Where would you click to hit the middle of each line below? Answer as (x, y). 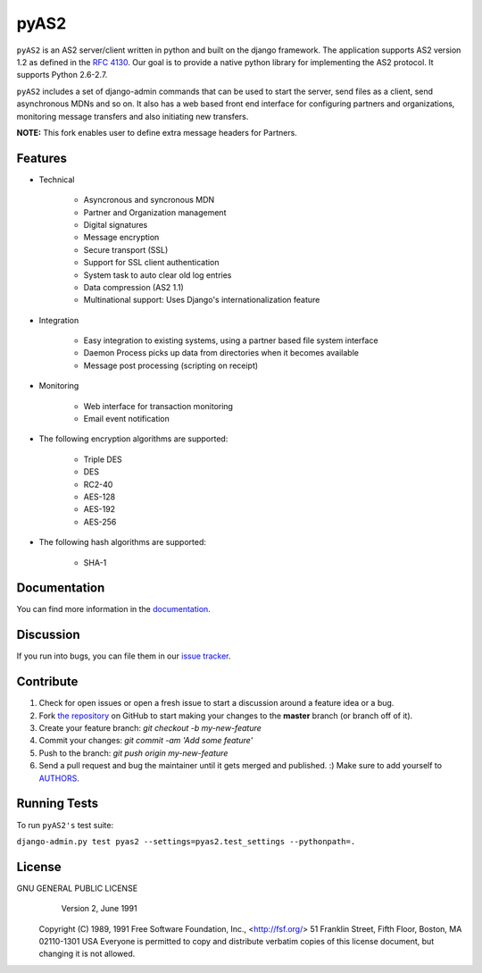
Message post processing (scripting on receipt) (171, 365)
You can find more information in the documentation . (114, 609)
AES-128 (100, 497)
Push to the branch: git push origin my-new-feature (133, 753)
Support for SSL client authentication (151, 263)
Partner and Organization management (155, 212)
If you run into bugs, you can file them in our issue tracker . (124, 656)
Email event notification (126, 419)
